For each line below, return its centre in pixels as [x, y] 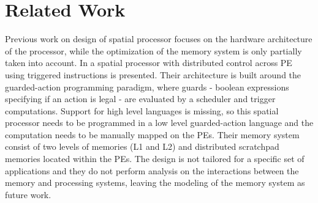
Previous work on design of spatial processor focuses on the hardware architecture [159, 39]
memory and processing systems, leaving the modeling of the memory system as [155, 183]
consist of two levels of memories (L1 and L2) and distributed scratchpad [142, 146]
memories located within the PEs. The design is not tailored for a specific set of [155, 159]
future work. [28, 194]
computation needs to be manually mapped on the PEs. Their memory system [152, 134]
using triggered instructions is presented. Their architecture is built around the [153, 74]
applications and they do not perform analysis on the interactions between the [152, 170]
